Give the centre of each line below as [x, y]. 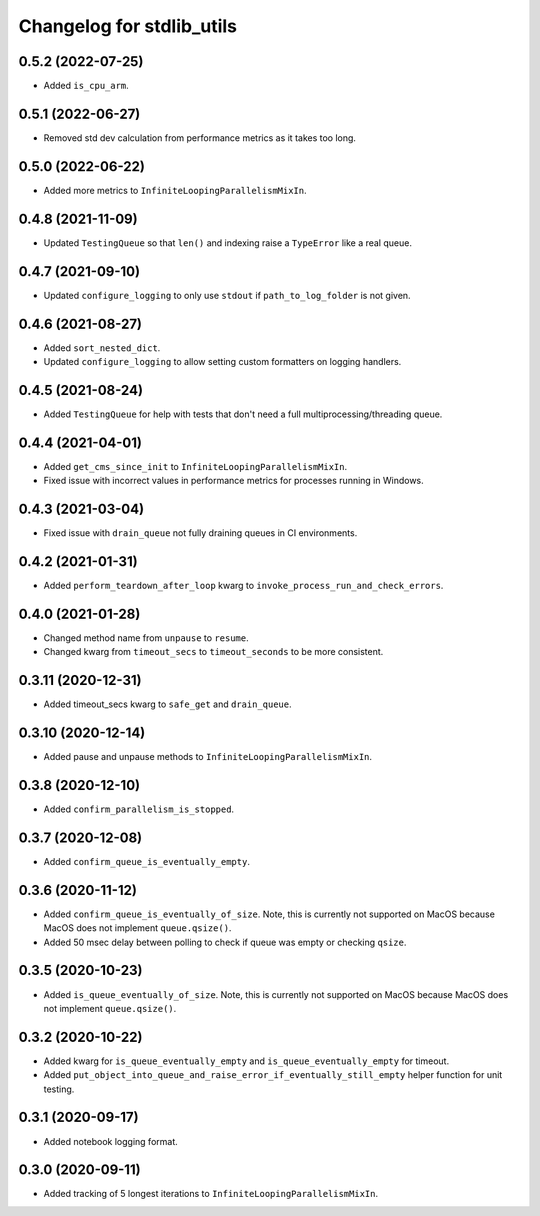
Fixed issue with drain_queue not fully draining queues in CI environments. [200, 533]
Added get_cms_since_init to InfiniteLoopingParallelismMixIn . [195, 466]
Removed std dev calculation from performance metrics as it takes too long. [200, 137]
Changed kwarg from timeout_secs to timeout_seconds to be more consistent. [213, 652]
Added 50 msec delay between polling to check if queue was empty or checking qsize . [225, 942]
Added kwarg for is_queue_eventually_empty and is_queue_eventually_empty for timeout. [246, 1061]
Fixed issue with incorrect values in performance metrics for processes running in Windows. [233, 481]
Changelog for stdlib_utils [128, 26]
